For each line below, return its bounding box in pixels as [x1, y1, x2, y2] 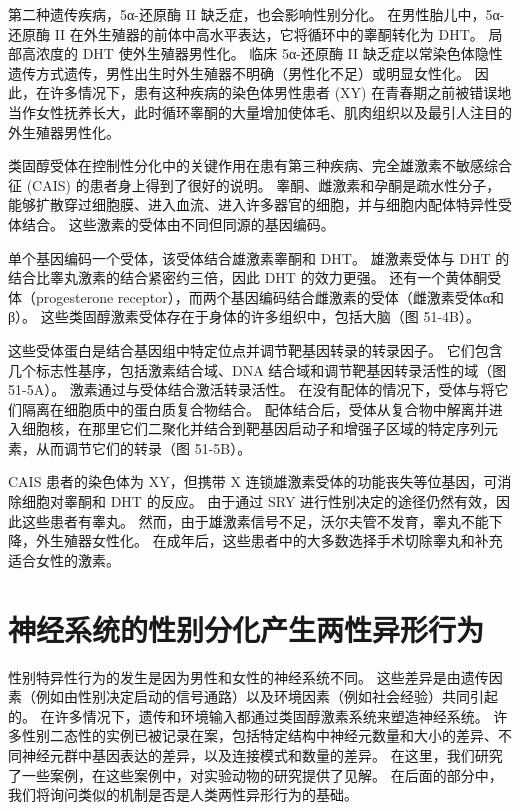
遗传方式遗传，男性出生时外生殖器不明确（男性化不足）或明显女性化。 [8, 62, 470, 83]
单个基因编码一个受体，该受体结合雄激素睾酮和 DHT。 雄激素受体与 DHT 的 [8, 247, 510, 268]
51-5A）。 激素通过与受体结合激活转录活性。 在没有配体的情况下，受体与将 [8, 379, 495, 400]
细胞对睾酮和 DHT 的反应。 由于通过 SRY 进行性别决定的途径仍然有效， [21, 491, 497, 512]
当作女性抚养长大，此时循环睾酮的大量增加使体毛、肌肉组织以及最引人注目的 [8, 101, 512, 122]
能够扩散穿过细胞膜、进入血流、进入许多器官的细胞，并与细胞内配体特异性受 [8, 194, 512, 215]
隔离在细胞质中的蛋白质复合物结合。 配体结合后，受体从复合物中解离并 [21, 398, 489, 419]
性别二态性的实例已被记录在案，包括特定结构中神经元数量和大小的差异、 [21, 725, 498, 746]
